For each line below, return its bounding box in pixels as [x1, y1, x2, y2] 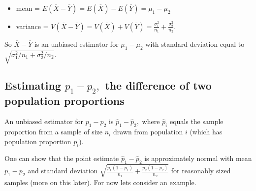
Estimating [4, 78, 61, 93]
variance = [16, 21, 49, 31]
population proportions [4, 93, 125, 108]
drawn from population [113, 127, 183, 137]
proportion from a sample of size [4, 127, 102, 137]
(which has [190, 127, 223, 137]
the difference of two [105, 78, 212, 93]
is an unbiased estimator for [34, 39, 119, 49]
